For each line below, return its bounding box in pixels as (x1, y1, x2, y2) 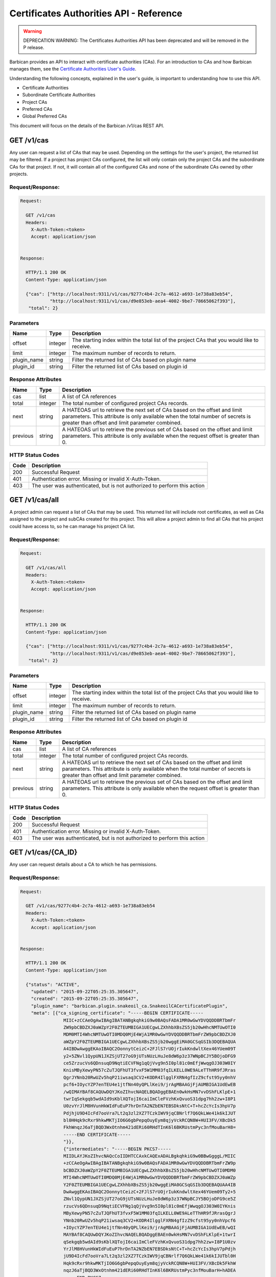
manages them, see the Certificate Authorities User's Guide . (9, 66, 136, 72)
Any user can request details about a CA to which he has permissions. (9, 861, 157, 868)
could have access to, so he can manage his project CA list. (9, 523, 135, 529)
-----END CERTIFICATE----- (63, 1131, 131, 1138)
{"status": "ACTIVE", (26, 981, 80, 987)
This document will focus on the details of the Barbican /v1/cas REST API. (9, 123, 165, 129)
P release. (23, 44, 44, 51)
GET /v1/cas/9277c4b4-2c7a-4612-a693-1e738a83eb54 (26, 903, 155, 909)
